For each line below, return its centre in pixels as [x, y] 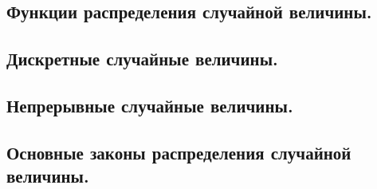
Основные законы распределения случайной [179, 152]
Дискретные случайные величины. [142, 59]
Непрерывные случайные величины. [150, 105]
